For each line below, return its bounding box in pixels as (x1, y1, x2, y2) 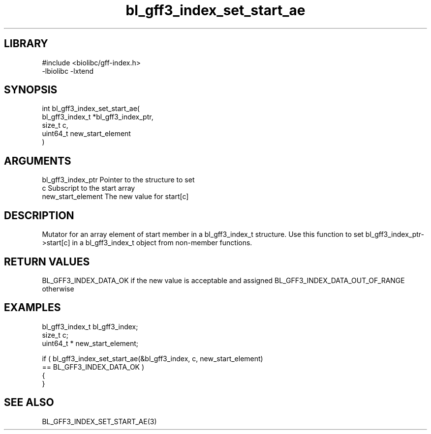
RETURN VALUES (4, 255, 90, 268)
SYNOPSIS (4, 84, 58, 96)
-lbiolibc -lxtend (42, 66, 94, 75)
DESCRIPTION (4, 209, 74, 222)
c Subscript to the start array (42, 184, 135, 193)
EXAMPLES (4, 301, 61, 314)
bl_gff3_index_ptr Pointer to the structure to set (42, 175, 195, 184)
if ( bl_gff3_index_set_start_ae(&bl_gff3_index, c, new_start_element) (42, 354, 263, 363)
